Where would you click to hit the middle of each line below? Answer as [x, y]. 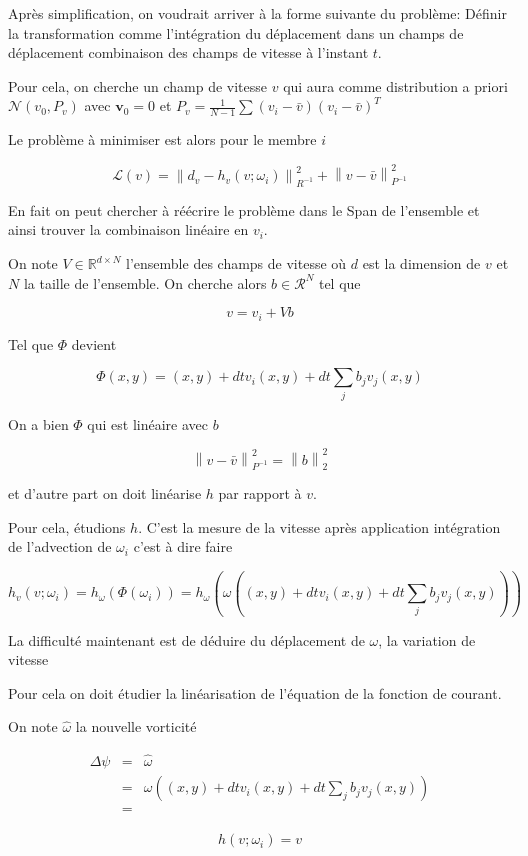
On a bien [38, 423]
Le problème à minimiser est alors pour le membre [162, 139]
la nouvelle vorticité [136, 726]
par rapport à [260, 492]
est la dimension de [421, 263]
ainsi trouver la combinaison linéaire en [128, 229]
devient [94, 343]
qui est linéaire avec [148, 423]
